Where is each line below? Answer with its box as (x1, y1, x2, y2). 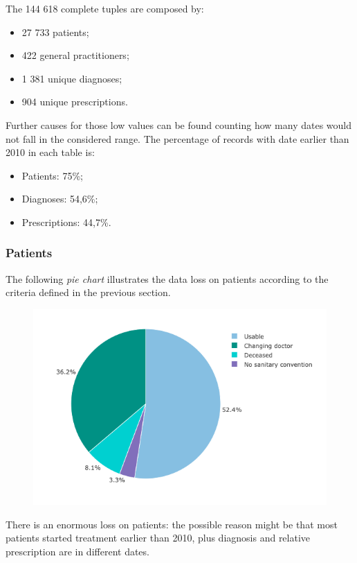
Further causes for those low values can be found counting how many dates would (6, 117, 352, 132)
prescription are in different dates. (6, 544, 149, 558)
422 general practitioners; (21, 48, 129, 62)
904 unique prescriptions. (21, 94, 128, 109)
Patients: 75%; (21, 168, 83, 182)
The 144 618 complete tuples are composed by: (6, 1, 204, 15)
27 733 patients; (21, 24, 89, 39)
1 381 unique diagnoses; (21, 71, 122, 85)
